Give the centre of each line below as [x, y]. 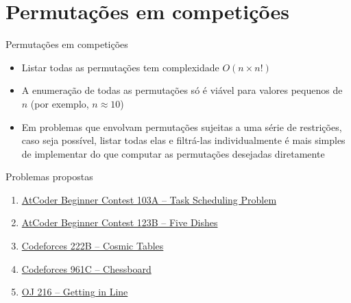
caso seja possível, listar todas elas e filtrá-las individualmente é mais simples [183, 140]
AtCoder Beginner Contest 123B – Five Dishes [120, 222]
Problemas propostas [49, 177]
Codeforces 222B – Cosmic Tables [93, 246]
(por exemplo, [60, 103]
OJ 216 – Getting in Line [75, 292]
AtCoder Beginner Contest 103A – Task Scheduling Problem [149, 199]
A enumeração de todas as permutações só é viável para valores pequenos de [182, 90]
